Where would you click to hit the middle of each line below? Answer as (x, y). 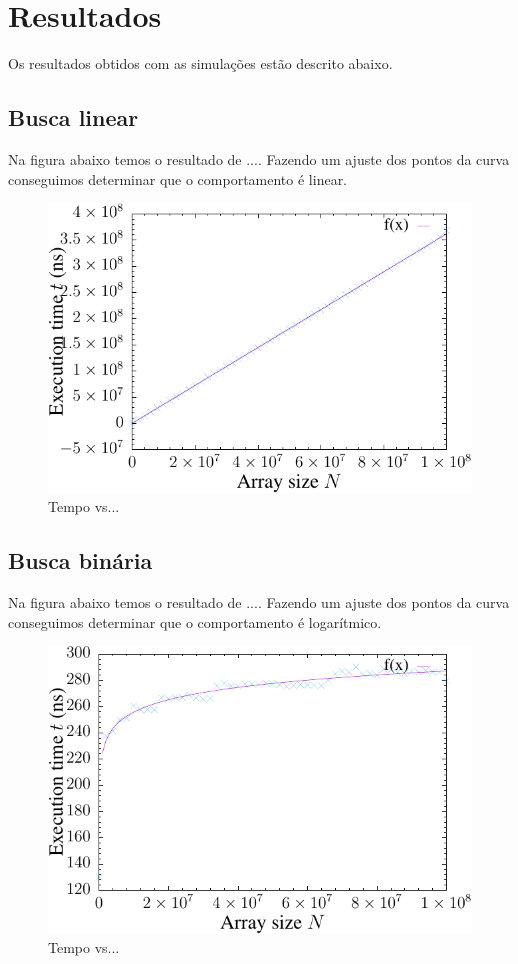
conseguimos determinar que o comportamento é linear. (178, 178)
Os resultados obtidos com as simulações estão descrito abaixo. (200, 63)
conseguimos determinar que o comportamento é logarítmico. (195, 621)
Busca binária (80, 560)
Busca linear (73, 117)
